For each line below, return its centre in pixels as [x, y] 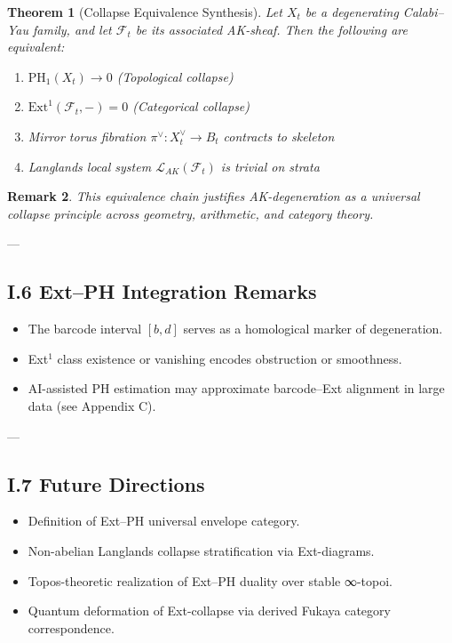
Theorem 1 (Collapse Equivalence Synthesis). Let [145, 12]
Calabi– [423, 12]
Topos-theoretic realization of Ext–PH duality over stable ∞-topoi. [210, 580]
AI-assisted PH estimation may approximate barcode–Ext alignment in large [236, 388]
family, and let [72, 29]
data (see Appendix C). [92, 405]
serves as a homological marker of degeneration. [313, 329]
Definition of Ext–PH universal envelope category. [164, 521]
